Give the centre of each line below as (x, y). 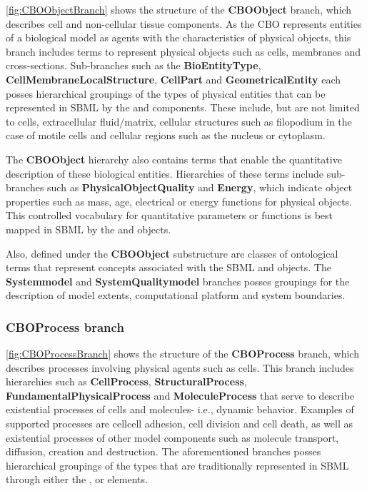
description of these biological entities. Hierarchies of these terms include (165, 173)
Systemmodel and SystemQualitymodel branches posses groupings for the (178, 281)
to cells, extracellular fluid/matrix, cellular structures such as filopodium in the (179, 121)
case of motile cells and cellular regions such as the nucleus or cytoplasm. (166, 135)
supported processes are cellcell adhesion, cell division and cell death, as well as (180, 424)
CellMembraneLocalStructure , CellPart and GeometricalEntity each (174, 79)
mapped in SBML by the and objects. (89, 229)
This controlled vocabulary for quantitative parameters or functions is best (169, 215)
